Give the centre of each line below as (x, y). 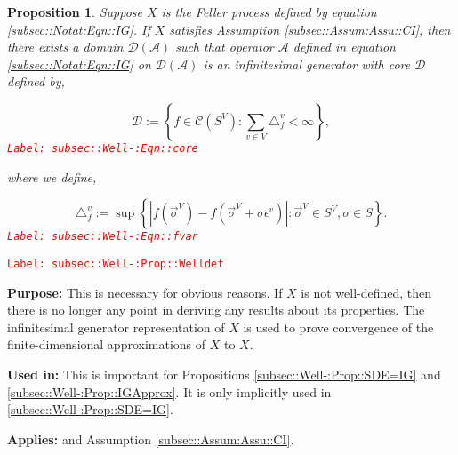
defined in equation (344, 47)
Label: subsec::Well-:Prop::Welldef (116, 263)
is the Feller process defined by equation (269, 12)
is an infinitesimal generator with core (307, 64)
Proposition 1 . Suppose (75, 12)
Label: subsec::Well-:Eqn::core (103, 148)
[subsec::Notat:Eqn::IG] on (79, 64)
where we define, (52, 176)
